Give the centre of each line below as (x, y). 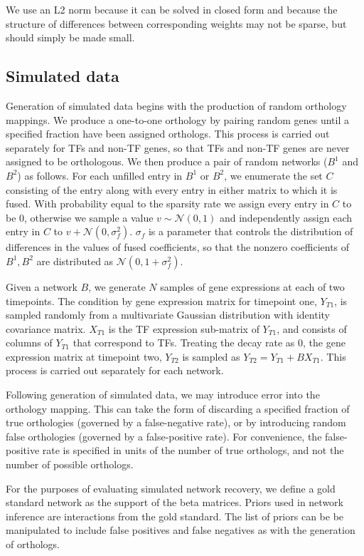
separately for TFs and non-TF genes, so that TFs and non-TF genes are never (178, 147)
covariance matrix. (46, 328)
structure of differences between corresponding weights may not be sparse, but (176, 23)
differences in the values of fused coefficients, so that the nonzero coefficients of (178, 247)
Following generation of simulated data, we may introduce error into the (163, 395)
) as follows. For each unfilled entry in (100, 175)
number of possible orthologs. (70, 464)
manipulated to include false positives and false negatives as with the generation (181, 530)
